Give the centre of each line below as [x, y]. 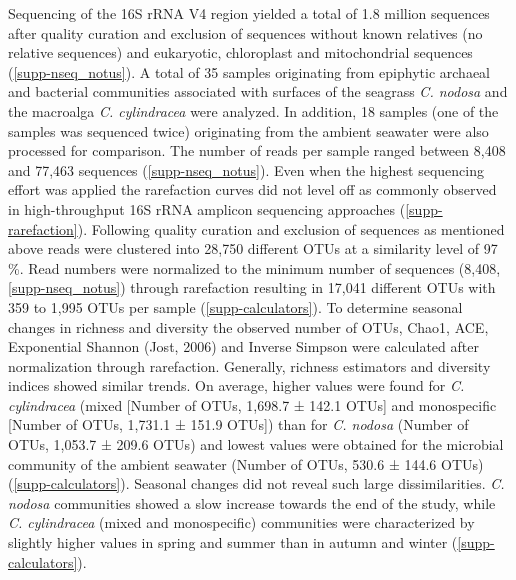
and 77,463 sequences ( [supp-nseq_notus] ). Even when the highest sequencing [246, 169]
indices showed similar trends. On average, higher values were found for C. [236, 385]
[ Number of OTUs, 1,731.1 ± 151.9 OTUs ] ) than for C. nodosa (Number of [238, 424]
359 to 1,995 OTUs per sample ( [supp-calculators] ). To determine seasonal [235, 306]
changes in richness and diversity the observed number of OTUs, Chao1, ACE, [248, 326]
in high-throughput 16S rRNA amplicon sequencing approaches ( [207, 208]
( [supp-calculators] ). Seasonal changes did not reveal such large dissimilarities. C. [256, 483]
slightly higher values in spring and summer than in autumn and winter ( [233, 542]
